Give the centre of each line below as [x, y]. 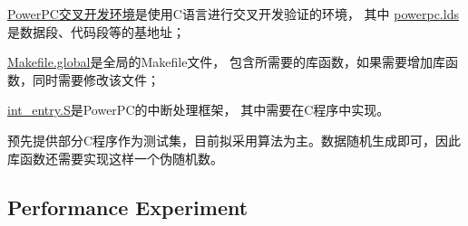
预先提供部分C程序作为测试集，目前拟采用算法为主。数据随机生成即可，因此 [234, 140]
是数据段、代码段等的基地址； [96, 31]
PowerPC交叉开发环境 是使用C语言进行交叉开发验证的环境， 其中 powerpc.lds [233, 14]
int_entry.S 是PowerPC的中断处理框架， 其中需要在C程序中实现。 [199, 110]
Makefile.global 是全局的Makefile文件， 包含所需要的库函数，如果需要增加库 [227, 62]
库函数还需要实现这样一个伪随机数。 [115, 158]
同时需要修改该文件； [96, 79]
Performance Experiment [128, 207]
